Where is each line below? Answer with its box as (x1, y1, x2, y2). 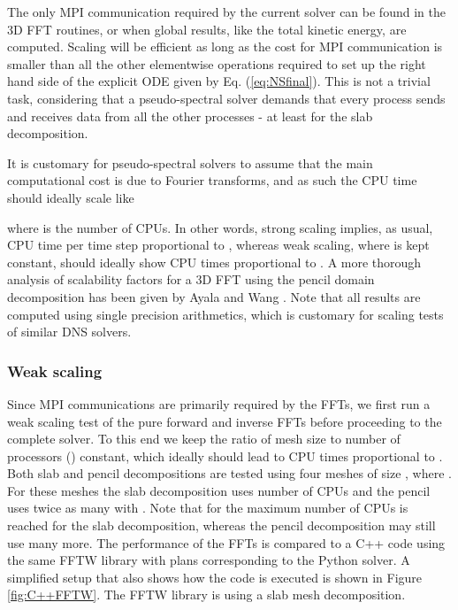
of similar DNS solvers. (7, 322, 132, 341)
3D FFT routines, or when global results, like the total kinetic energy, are (7, 19, 407, 38)
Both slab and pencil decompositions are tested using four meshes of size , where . (7, 464, 452, 483)
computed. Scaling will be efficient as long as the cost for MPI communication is (7, 37, 443, 56)
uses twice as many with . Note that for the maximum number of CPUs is (7, 498, 408, 517)
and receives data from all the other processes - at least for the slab (7, 106, 373, 125)
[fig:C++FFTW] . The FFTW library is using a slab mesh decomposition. (7, 585, 406, 604)
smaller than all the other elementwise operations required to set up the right (7, 54, 426, 73)
